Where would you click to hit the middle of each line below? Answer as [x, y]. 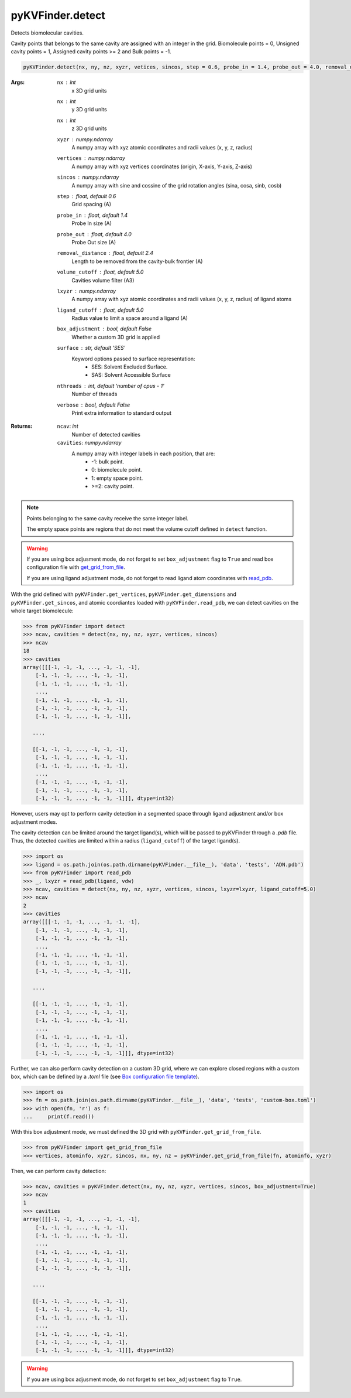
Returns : [22, 426]
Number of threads [94, 394]
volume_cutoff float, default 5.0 [100, 272]
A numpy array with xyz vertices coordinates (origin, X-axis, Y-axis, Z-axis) [162, 166]
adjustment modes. [34, 822]
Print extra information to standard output [122, 412]
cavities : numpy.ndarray [90, 443]
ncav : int [68, 426]
